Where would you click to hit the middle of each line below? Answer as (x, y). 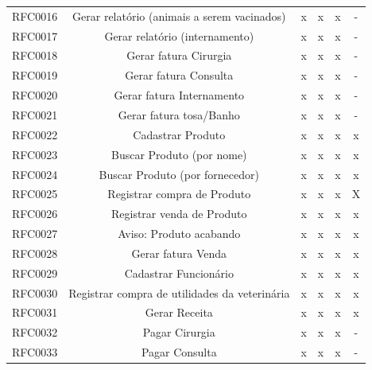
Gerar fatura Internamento (179, 95)
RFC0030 (35, 292)
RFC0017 (35, 35)
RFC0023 (35, 154)
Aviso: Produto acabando (179, 234)
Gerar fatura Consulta (179, 75)
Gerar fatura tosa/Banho (179, 114)
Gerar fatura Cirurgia (179, 55)
